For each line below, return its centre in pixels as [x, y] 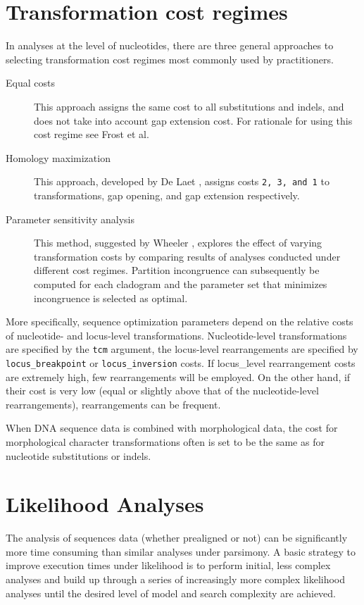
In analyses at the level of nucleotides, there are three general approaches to [170, 45]
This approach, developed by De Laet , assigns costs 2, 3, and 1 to [182, 181]
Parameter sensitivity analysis [70, 219]
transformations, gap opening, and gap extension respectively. [167, 195]
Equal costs [30, 83]
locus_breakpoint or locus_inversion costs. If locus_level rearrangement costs [181, 362]
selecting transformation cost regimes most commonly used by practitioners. [170, 59]
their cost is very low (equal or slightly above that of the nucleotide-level [162, 391]
